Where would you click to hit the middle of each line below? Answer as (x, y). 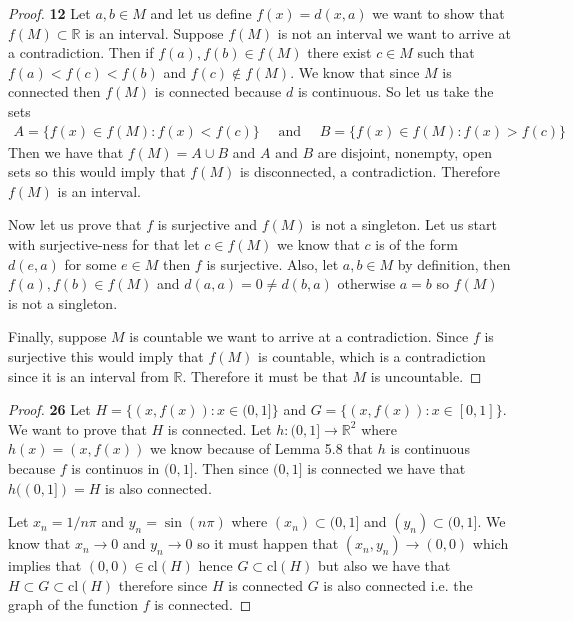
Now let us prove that (75, 224)
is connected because (218, 91)
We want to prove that (77, 428)
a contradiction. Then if (81, 52)
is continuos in (115, 467)
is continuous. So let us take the (395, 91)
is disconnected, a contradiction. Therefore (369, 171)
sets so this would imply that (97, 171)
